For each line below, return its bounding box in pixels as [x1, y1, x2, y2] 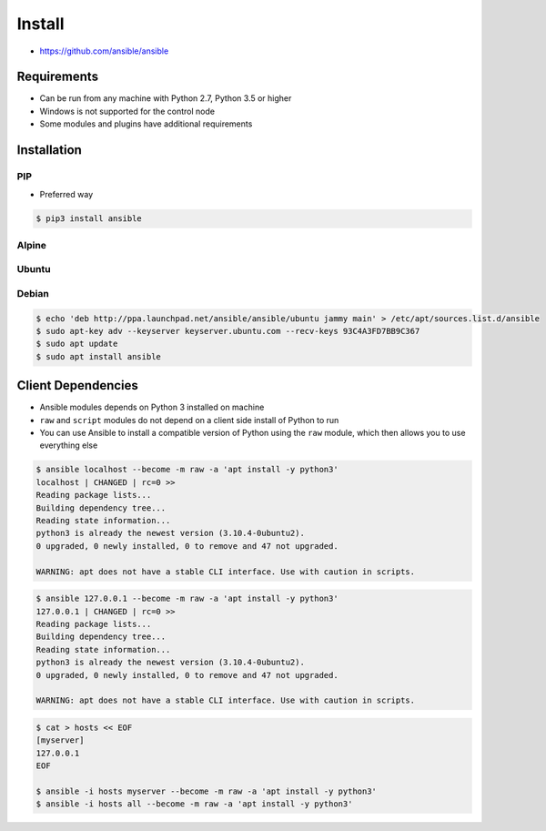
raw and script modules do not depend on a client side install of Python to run [39, 414, 339, 425]
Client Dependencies [16, 378, 138, 393]
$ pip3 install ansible [35, 214, 143, 224]
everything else [39, 440, 98, 451]
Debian [16, 287, 49, 299]
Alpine [16, 238, 47, 251]
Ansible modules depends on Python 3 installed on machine [39, 401, 265, 413]
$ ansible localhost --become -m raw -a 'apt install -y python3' [35, 464, 339, 475]
